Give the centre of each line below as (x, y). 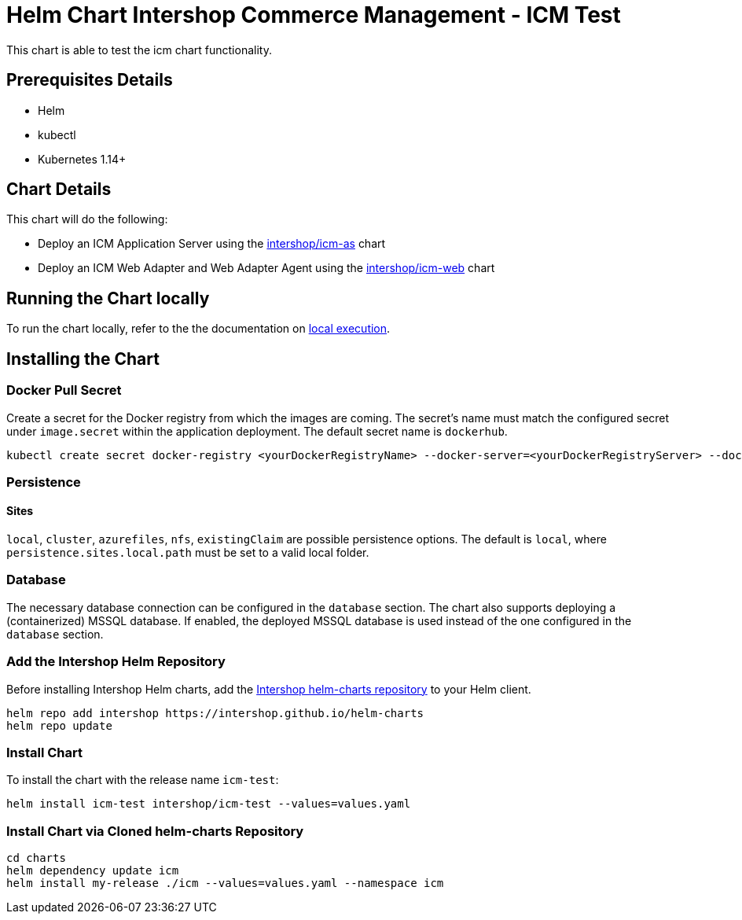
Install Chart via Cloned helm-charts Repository (155, 831)
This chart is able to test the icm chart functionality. (139, 50)
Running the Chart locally (108, 298)
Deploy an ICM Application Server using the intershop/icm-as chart (212, 244)
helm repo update (59, 725)
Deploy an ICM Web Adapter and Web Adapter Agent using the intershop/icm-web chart (266, 268)
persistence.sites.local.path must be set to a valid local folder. (188, 553)
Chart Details (59, 190)
